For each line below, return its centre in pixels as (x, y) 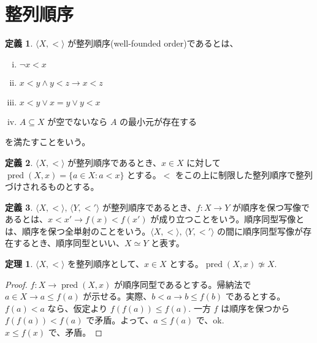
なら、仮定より (78, 308)
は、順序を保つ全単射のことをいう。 (78, 231)
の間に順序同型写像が (260, 231)
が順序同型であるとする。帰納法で (183, 284)
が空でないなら (78, 121)
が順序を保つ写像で (271, 207)
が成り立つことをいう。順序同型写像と (227, 219)
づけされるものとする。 (52, 187)
